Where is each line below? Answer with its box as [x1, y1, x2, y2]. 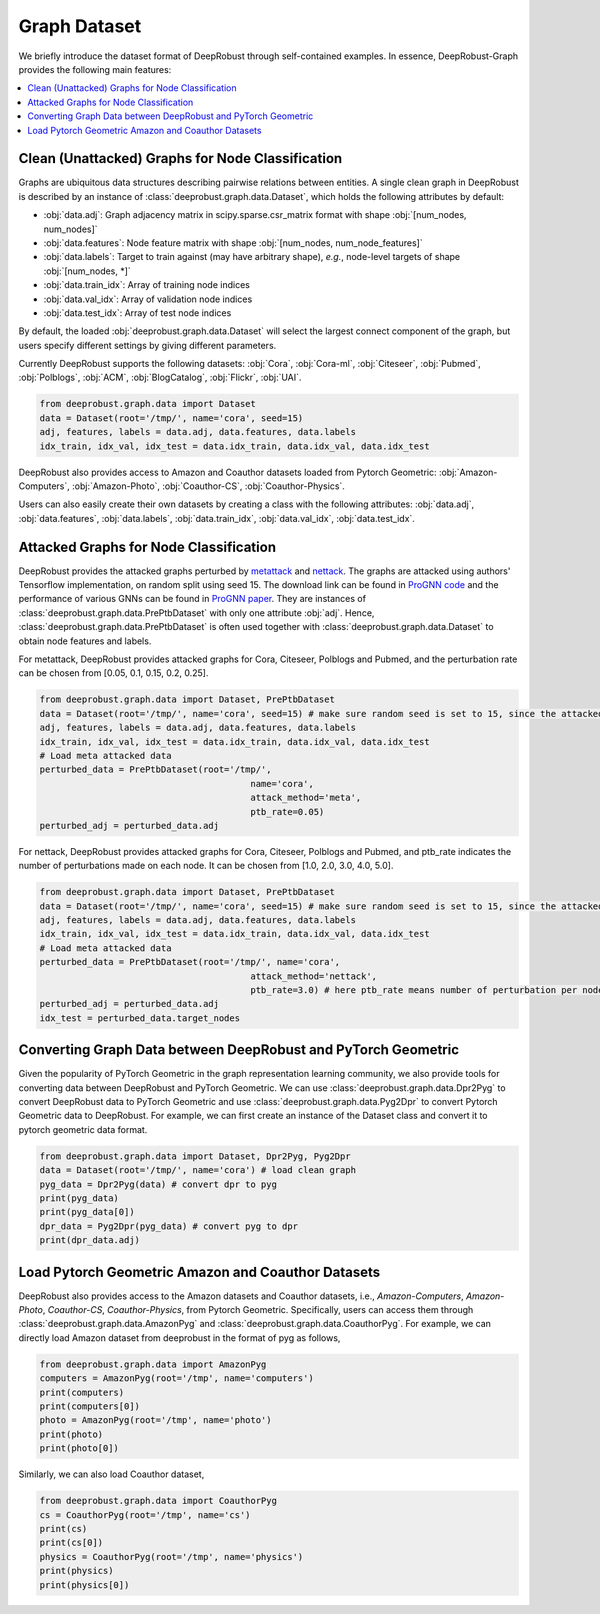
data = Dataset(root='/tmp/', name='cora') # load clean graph [39, 1165, 357, 1176]
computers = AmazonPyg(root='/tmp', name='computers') [39, 1373, 314, 1384]
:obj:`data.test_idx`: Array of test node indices [43, 306, 232, 319]
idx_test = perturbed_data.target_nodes [39, 1012, 240, 1024]
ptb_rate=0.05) [250, 806, 325, 817]
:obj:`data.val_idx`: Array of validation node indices [43, 293, 253, 305]
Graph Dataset [18, 15, 142, 37]
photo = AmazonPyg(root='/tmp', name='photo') [39, 1415, 272, 1426]
